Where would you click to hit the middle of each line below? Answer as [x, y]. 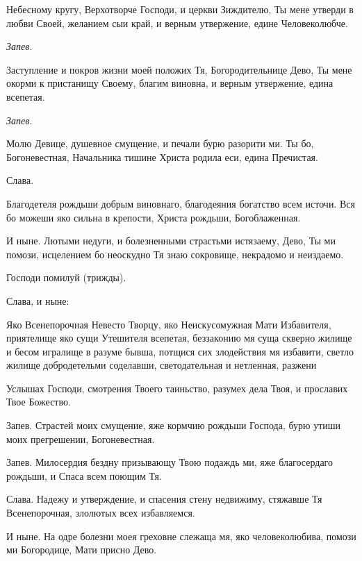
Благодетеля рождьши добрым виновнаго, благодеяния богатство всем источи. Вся [181, 203]
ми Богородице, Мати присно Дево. [82, 550]
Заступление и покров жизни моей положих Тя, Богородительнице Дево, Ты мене [179, 69]
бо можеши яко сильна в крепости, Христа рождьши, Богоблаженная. [154, 217]
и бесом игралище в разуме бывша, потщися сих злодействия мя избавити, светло [180, 351]
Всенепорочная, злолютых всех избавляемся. [101, 513]
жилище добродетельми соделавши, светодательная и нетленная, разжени [162, 365]
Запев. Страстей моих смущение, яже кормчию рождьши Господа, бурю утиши [174, 425]
